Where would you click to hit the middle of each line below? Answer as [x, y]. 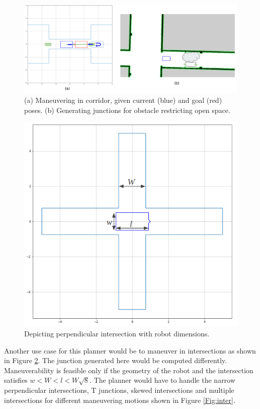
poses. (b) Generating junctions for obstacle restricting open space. [127, 110]
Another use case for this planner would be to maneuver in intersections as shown [130, 350]
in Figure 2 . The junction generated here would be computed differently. [115, 360]
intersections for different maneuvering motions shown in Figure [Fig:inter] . [120, 400]
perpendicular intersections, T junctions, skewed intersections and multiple [119, 390]
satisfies [16, 380]
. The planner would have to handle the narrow [162, 380]
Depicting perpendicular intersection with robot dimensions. [117, 333]
